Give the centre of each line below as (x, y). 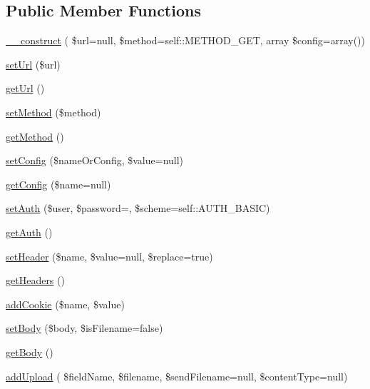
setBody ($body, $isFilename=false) (84, 328)
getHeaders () (35, 280)
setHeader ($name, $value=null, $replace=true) (109, 256)
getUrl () (25, 88)
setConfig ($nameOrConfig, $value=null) (95, 160)
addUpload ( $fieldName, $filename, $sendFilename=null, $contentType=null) (177, 376)
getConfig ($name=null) (58, 184)
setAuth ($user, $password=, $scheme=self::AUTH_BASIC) (138, 208)
